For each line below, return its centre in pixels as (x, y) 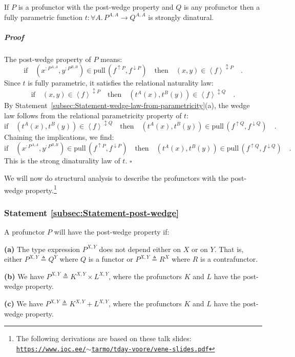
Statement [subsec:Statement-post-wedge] (92, 212)
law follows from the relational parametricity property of (93, 115)
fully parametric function (43, 17)
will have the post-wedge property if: (112, 232)
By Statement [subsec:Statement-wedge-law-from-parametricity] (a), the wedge (127, 105)
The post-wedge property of (48, 59)
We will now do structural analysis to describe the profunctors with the (116, 178)
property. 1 (41, 189)
